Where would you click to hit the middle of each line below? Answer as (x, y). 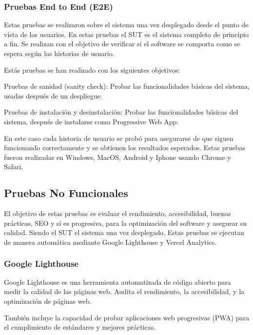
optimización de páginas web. (48, 301)
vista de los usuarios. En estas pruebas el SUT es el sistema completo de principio (126, 34)
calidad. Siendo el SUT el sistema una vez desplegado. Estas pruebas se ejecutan (124, 232)
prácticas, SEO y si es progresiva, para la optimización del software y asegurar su (125, 223)
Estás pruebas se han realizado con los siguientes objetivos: (92, 69)
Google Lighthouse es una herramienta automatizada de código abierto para (117, 282)
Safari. (14, 167)
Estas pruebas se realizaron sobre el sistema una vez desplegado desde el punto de (126, 25)
